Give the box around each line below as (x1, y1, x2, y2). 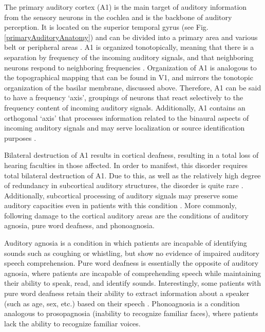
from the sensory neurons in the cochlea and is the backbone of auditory (4, 11, 232, 22)
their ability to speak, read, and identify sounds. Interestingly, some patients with (4, 278, 261, 288)
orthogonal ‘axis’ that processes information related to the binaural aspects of (4, 112, 249, 123)
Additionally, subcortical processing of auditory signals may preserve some (4, 190, 238, 200)
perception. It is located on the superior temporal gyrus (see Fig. (4, 22, 209, 32)
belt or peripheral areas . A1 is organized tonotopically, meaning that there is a (4, 42, 254, 52)
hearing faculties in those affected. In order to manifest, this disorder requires (4, 159, 248, 170)
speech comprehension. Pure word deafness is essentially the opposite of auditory (4, 257, 259, 268)
